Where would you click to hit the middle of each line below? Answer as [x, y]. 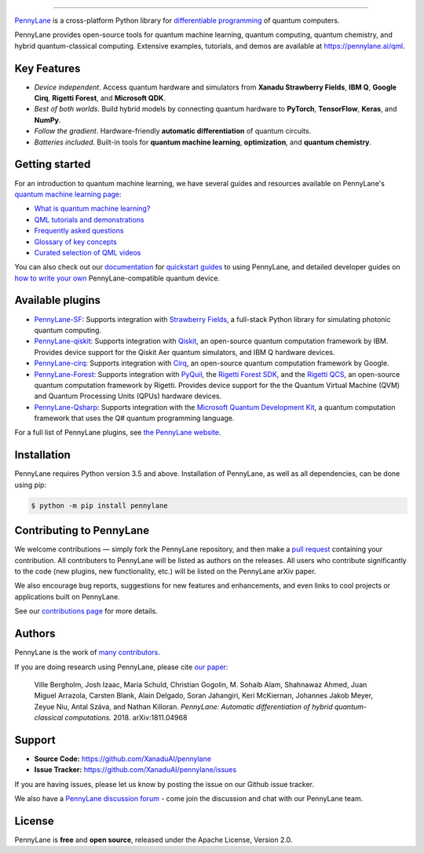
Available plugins [58, 300]
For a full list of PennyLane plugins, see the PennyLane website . [118, 433]
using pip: [31, 485]
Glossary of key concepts [75, 242]
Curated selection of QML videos [88, 252]
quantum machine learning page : [68, 194]
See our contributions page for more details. [86, 611]
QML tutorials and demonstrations [89, 219]
